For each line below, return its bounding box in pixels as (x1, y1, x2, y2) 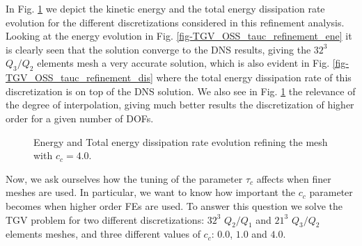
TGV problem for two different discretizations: (6, 212, 205, 227)
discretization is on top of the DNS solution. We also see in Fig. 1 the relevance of (6, 83, 356, 98)
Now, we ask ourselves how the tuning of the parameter (6, 171, 243, 186)
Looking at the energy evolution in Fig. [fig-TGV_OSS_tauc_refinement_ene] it (6, 28, 352, 43)
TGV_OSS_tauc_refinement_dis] (6, 70, 153, 85)
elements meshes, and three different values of (6, 227, 200, 241)
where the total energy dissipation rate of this (156, 70, 352, 85)
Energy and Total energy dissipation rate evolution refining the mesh (33, 134, 328, 149)
